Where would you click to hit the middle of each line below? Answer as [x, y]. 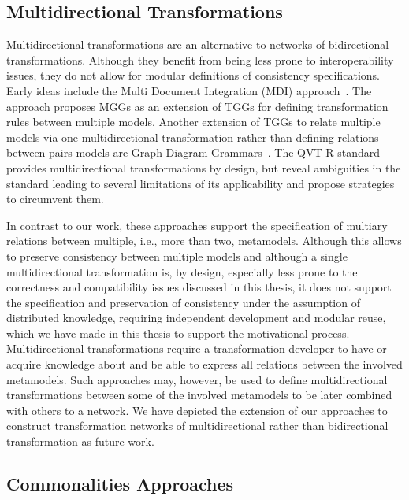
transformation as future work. [80, 441]
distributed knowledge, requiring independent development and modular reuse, [196, 318]
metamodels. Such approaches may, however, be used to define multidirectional [197, 379]
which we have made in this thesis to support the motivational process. [178, 333]
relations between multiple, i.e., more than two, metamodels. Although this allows [204, 241]
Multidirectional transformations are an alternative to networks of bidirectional [198, 44]
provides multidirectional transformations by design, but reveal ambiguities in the [204, 167]
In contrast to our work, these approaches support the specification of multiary [197, 225]
